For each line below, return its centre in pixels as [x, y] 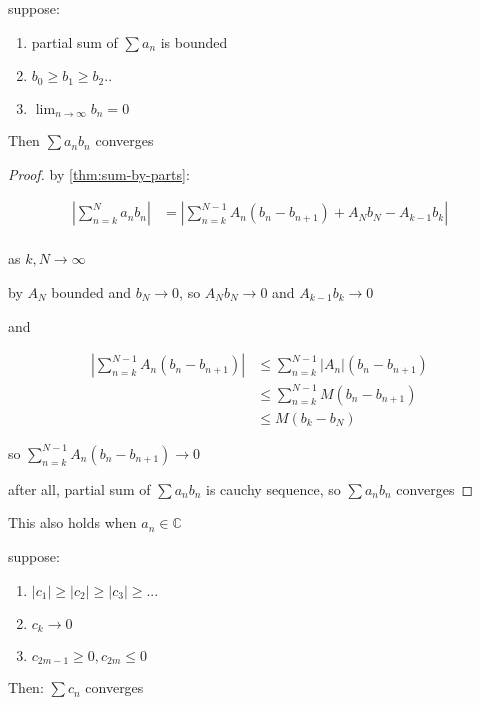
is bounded [194, 41]
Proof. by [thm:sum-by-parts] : [99, 173]
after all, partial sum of [79, 488]
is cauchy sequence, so [273, 488]
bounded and [91, 291]
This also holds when [72, 522]
